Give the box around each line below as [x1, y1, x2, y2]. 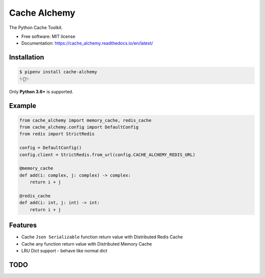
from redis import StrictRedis [19, 131, 95, 137]
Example [9, 101, 36, 110]
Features [9, 221, 37, 229]
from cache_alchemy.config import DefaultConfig [19, 124, 139, 130]
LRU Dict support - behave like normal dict [21, 248, 107, 254]
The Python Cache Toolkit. [9, 25, 63, 30]
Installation [9, 53, 44, 61]
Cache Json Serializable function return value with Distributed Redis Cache [21, 234, 183, 240]
